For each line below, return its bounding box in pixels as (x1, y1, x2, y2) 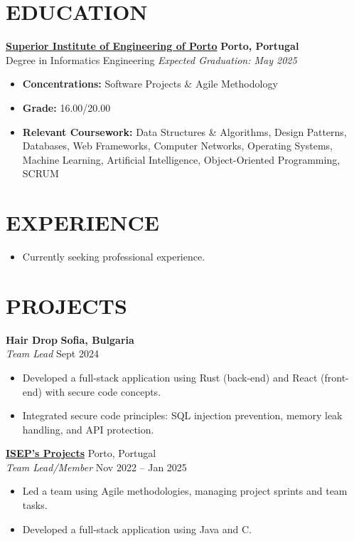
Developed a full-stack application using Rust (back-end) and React (22, 369, 318, 384)
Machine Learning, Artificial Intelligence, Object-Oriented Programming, (22, 152, 340, 167)
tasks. (22, 498, 48, 513)
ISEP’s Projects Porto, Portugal (6, 446, 156, 461)
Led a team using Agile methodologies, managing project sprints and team (22, 483, 348, 498)
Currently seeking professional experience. (22, 249, 205, 263)
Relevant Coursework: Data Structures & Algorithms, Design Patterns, (22, 124, 347, 139)
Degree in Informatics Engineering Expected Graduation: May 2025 (6, 52, 297, 67)
